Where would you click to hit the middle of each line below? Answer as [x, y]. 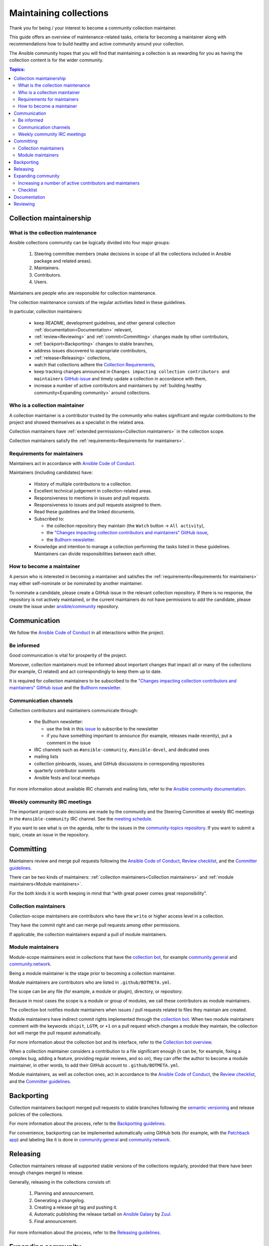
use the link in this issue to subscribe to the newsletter [102, 729]
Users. [41, 282]
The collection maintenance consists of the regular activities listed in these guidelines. [98, 302]
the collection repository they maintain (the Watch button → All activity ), [126, 526]
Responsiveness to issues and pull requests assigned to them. [98, 505]
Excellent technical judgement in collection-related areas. [93, 491]
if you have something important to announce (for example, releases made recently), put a [139, 736]
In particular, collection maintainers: [46, 311]
